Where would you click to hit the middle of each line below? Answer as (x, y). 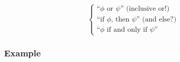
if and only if (127, 30)
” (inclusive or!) (145, 9)
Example (23, 53)
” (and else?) (156, 20)
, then (120, 20)
